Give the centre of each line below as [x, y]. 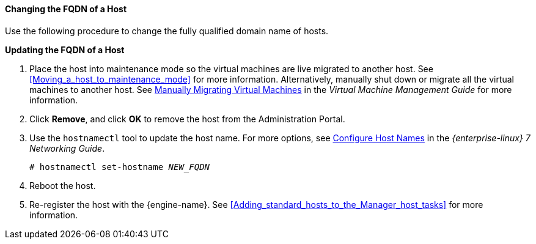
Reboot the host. [63, 185]
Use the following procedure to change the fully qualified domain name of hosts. [167, 31]
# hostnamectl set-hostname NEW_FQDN [120, 167]
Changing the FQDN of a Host [66, 9]
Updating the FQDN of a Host [65, 50]
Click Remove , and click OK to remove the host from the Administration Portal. [187, 119]
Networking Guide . [67, 148]
